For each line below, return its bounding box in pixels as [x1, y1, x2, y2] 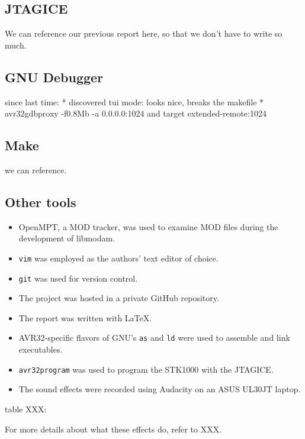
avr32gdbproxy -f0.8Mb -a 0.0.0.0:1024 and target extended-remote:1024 [5, 107, 267, 120]
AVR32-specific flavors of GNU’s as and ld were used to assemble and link [18, 331, 290, 344]
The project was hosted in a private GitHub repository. [18, 292, 219, 304]
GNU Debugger [5, 67, 104, 86]
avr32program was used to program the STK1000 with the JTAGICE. [18, 363, 274, 375]
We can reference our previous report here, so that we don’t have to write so [5, 27, 282, 40]
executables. [18, 343, 63, 356]
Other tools [5, 192, 76, 211]
